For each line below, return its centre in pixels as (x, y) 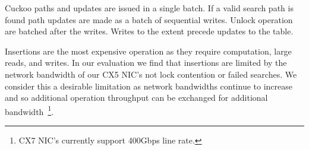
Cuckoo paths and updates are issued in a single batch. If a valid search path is (149, 8)
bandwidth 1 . (29, 110)
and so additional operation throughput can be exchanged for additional (136, 98)
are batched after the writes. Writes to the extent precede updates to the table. (149, 31)
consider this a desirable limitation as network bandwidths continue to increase (149, 86)
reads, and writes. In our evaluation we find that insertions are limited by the (146, 63)
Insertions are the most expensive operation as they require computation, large (148, 51)
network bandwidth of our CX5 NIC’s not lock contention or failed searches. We (151, 74)
